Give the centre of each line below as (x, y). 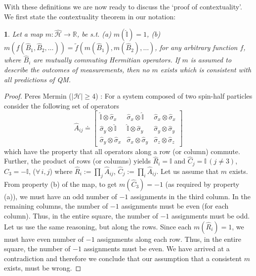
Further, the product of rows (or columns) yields (77, 161)
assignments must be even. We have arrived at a (157, 248)
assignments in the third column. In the (191, 196)
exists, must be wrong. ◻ (43, 268)
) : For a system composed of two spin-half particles (174, 96)
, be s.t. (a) (94, 34)
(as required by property (202, 184)
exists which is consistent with (206, 69)
